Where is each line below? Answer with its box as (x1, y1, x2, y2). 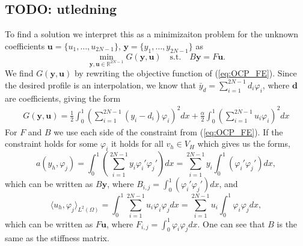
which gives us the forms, (197, 137, 290, 150)
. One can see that (197, 217, 265, 230)
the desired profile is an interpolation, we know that (5, 78, 197, 91)
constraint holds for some (5, 137, 98, 150)
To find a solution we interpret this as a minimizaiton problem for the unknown (5, 28, 299, 40)
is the (277, 217, 298, 230)
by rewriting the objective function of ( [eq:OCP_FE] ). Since (74, 67, 297, 79)
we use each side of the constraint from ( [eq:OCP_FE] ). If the (54, 125, 283, 138)
